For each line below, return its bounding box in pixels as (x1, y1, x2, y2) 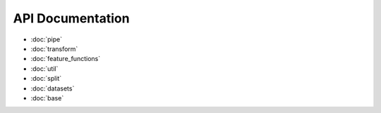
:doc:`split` (30, 74, 62, 83)
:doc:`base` (30, 93, 64, 102)
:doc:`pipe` (30, 35, 63, 44)
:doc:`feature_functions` (30, 55, 101, 63)
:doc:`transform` (30, 44, 78, 53)
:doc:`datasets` (30, 84, 75, 93)
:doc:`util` (30, 64, 59, 73)
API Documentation (13, 11, 130, 26)
